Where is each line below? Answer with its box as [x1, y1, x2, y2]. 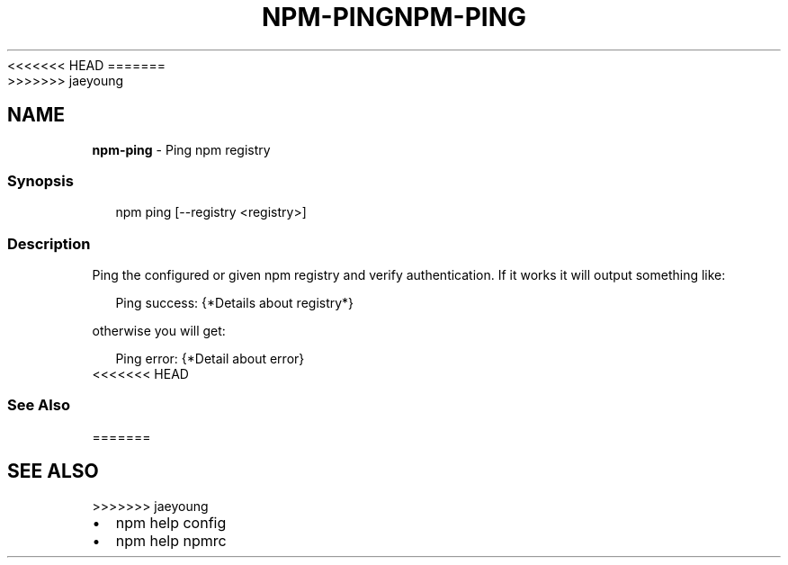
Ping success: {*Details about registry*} [115, 295, 354, 311]
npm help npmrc [115, 531, 227, 550]
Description [7, 234, 91, 253]
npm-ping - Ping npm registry [92, 141, 271, 157]
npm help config [115, 513, 227, 532]
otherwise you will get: [92, 323, 226, 339]
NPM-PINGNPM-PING [261, 2, 527, 32]
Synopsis [7, 171, 74, 190]
